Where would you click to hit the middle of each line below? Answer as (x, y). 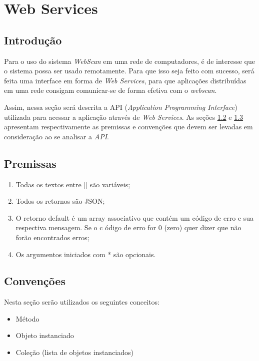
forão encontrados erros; (52, 237)
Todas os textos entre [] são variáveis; (73, 184)
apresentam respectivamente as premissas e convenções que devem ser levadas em (128, 127)
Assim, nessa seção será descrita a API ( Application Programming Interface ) (121, 107)
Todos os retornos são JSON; (60, 201)
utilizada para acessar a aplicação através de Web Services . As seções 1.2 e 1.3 (124, 117)
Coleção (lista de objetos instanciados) (74, 352)
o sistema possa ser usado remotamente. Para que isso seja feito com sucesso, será (129, 71)
